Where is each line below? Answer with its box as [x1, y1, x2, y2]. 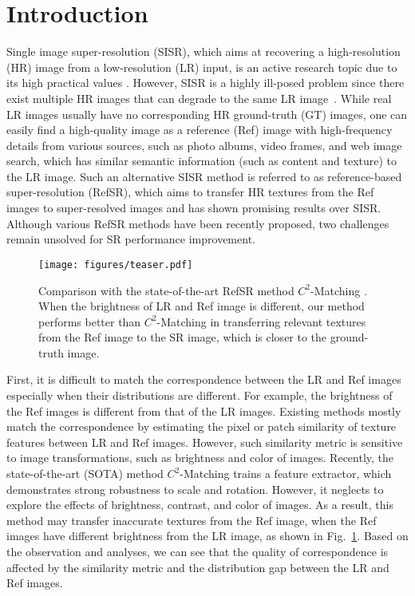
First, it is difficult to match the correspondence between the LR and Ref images [6, 371, 401, 388]
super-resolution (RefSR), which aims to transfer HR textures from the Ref [6, 184, 374, 200]
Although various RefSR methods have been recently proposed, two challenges [6, 215, 389, 231]
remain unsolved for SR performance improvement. [6, 231, 255, 247]
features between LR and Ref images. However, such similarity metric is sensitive [6, 433, 403, 450]
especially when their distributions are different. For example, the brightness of [6, 387, 393, 404]
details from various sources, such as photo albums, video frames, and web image [6, 136, 402, 153]
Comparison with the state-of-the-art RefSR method [38, 282, 294, 298]
